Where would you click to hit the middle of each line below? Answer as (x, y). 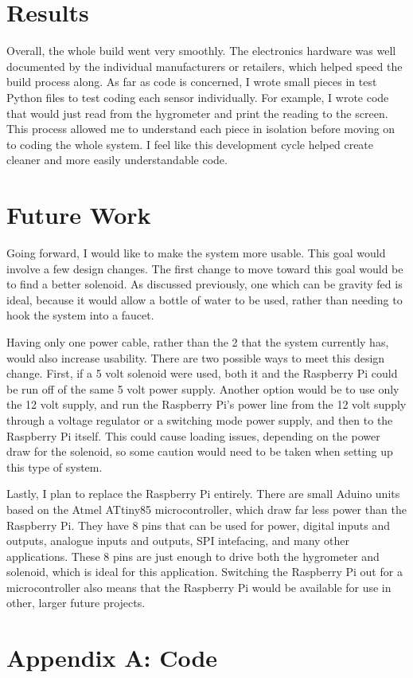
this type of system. (55, 466)
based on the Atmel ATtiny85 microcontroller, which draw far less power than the (206, 509)
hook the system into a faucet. (80, 315)
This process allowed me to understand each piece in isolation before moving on (201, 129)
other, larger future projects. (76, 603)
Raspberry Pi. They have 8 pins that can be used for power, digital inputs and (198, 525)
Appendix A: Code (112, 658)
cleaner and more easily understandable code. (117, 160)
